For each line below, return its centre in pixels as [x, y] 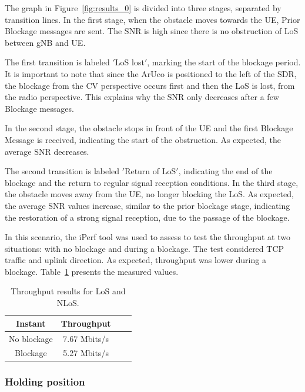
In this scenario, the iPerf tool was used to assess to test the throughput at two [148, 237]
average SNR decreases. [47, 151]
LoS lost [130, 62]
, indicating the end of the [225, 171]
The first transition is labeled [57, 62]
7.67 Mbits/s [86, 338]
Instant [31, 323]
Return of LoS [150, 171]
